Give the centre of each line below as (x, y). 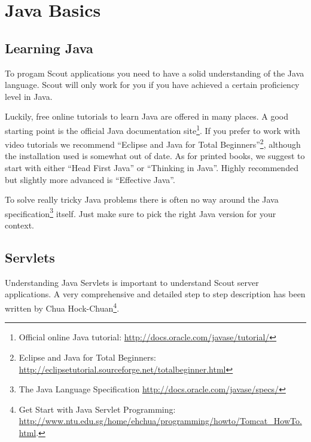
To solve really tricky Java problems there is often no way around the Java (142, 199)
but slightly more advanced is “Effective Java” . (90, 179)
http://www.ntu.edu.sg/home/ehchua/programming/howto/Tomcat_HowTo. (160, 421)
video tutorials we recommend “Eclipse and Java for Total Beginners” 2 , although (153, 143)
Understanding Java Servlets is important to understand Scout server (132, 282)
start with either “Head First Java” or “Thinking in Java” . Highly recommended (152, 168)
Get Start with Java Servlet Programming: (97, 409)
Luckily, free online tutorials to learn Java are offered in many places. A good (147, 116)
